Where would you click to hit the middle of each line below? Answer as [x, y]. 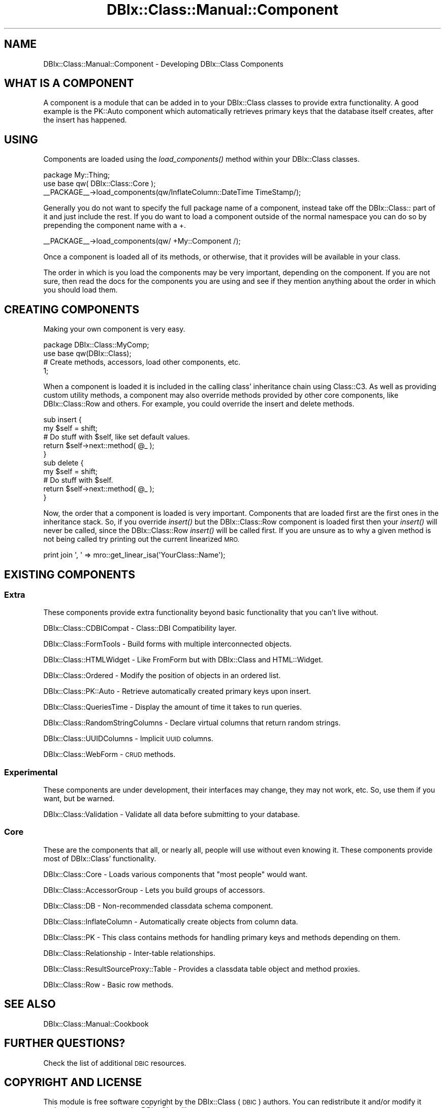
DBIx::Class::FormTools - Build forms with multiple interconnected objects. [167, 644]
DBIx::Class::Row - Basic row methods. [108, 984]
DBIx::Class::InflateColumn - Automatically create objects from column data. [171, 921]
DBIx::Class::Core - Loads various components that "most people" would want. [176, 874]
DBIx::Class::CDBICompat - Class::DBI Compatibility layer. [140, 628]
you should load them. [81, 290]
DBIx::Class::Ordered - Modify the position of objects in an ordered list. [162, 676]
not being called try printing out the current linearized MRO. [141, 539]
